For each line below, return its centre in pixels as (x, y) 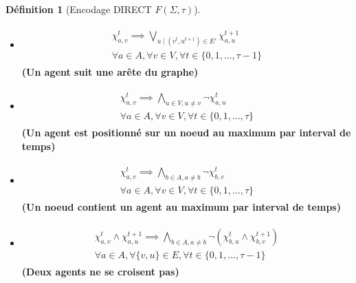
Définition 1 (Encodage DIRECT (79, 9)
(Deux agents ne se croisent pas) (100, 272)
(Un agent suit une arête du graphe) (110, 71)
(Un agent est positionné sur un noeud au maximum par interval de (186, 133)
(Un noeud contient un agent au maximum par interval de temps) (181, 207)
